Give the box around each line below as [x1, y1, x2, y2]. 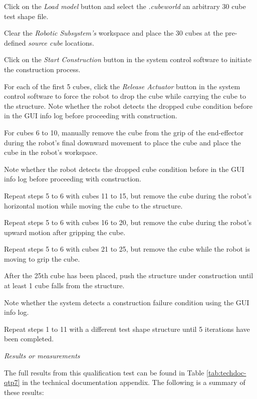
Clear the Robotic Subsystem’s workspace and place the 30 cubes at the [4, 28, 223, 38]
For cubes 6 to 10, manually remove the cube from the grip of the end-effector [4, 127, 243, 137]
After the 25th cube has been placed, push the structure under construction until [4, 270, 253, 281]
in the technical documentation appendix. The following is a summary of [22, 377, 245, 387]
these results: [4, 386, 44, 397]
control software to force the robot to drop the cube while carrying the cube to [4, 91, 246, 101]
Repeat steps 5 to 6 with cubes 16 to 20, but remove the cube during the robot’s [4, 217, 252, 228]
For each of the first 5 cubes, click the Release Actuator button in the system [4, 81, 240, 91]
